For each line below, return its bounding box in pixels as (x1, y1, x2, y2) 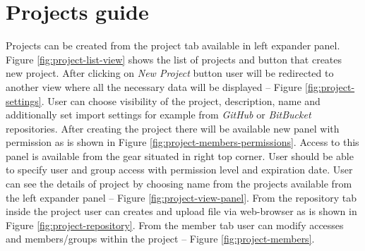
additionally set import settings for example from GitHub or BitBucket (6, 107, 311, 122)
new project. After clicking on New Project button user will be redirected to (6, 66, 334, 80)
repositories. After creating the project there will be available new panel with (6, 121, 340, 135)
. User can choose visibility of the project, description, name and (41, 93, 321, 108)
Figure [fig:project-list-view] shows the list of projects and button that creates (6, 51, 342, 66)
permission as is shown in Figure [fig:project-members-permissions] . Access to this (6, 135, 359, 149)
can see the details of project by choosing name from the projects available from (6, 176, 352, 191)
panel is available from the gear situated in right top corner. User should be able (6, 148, 354, 163)
